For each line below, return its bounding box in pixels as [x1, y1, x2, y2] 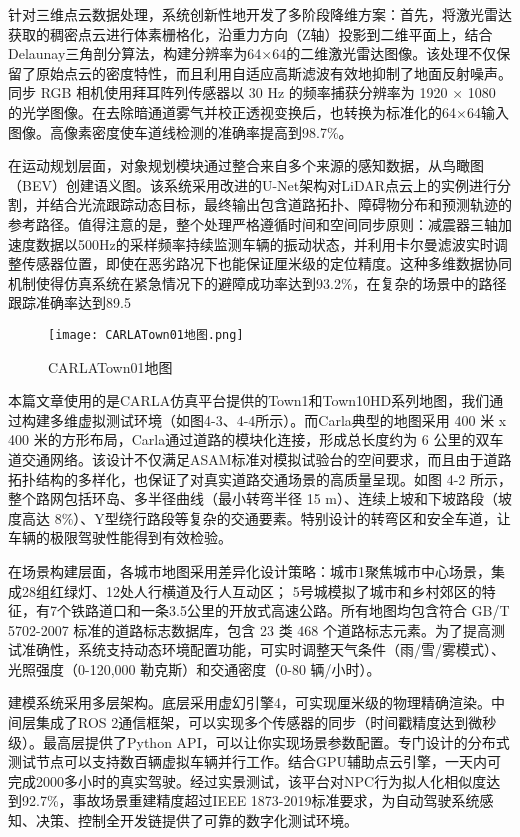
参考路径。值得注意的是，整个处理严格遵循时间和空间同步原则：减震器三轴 [8, 213, 498, 234]
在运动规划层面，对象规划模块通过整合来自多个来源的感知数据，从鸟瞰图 [8, 155, 484, 176]
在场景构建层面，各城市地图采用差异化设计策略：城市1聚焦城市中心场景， [8, 560, 491, 581]
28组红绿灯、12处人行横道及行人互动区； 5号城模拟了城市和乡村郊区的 [21, 580, 482, 601]
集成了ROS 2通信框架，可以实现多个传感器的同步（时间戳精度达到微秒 [35, 712, 497, 733]
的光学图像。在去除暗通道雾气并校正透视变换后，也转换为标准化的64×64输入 [8, 101, 509, 122]
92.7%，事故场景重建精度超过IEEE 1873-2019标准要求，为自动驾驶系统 [21, 790, 480, 811]
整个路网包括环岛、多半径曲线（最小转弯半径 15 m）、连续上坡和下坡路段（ [8, 488, 498, 509]
